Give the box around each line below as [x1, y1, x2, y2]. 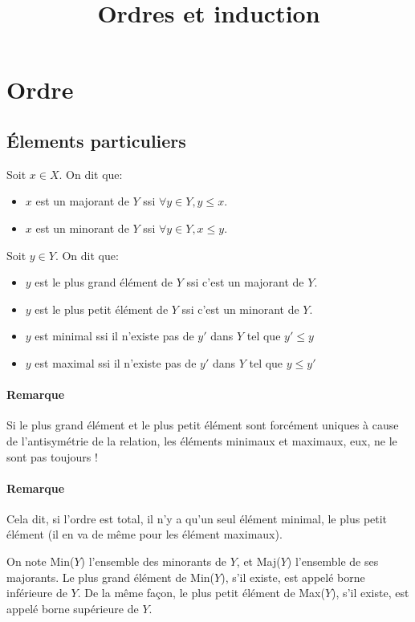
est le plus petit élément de [35, 300, 169, 317]
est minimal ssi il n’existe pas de [35, 327, 194, 344]
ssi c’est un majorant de [186, 274, 304, 291]
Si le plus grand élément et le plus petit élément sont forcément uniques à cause [6, 417, 399, 433]
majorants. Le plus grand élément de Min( [6, 568, 215, 585]
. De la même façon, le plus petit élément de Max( [77, 584, 325, 601]
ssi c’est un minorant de [181, 300, 299, 317]
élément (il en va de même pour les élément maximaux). [6, 526, 283, 543]
